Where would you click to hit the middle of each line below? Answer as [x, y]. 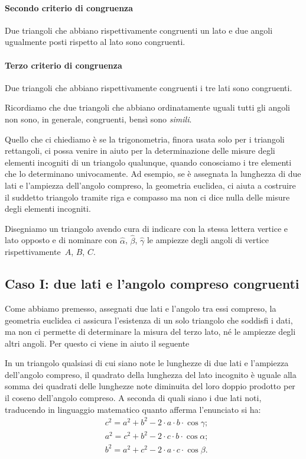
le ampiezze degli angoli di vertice [208, 240]
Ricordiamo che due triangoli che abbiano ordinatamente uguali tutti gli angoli [147, 107]
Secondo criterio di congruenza [69, 7]
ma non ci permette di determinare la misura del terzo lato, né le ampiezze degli [150, 332]
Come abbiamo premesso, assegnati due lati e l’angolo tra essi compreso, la [141, 308]
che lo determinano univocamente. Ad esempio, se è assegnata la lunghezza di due [153, 174]
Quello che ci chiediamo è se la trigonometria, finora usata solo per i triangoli [145, 139]
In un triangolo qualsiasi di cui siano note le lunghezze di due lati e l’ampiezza [147, 363]
